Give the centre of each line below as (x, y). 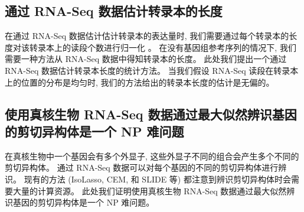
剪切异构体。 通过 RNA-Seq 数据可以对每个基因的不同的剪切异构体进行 (142, 167)
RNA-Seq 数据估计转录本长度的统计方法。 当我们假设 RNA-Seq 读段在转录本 (152, 70)
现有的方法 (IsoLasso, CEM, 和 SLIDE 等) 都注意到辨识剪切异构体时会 (157, 179)
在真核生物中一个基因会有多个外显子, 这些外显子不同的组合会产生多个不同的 (152, 156)
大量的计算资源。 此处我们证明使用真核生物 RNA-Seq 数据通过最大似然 (150, 190)
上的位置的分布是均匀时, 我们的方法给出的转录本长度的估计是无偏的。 (140, 82)
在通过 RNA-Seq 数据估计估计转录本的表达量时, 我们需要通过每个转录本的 (147, 36)
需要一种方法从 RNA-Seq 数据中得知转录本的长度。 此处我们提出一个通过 (146, 59)
